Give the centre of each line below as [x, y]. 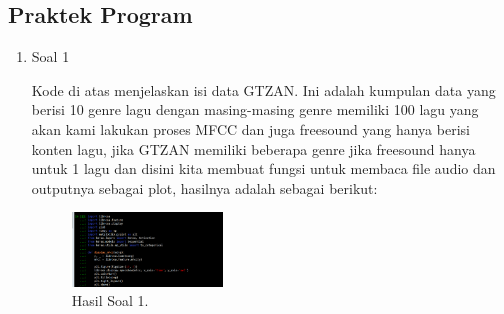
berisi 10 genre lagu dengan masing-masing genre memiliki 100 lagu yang [255, 109]
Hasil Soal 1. [110, 300]
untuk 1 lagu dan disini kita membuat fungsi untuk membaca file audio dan [263, 168]
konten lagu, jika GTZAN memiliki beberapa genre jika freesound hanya [253, 148]
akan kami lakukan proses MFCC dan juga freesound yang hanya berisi [250, 128]
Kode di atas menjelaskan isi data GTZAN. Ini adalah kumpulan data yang [263, 89]
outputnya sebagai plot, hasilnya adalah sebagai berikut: [204, 187]
